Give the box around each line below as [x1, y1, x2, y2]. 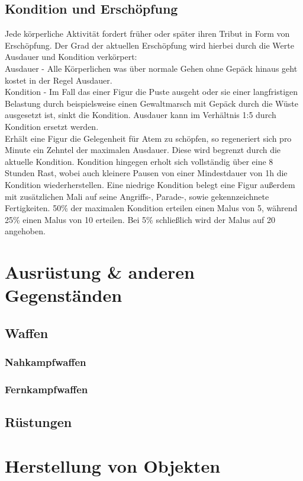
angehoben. [5, 225, 46, 237]
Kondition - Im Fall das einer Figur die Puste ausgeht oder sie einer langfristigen [5, 85, 298, 98]
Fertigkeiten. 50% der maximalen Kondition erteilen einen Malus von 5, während [5, 202, 298, 214]
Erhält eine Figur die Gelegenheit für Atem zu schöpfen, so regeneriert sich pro [5, 132, 292, 144]
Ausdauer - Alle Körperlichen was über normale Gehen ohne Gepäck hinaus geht [5, 62, 298, 74]
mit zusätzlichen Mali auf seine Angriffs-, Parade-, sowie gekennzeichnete [5, 190, 269, 202]
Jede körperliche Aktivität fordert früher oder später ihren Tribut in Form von [5, 27, 290, 40]
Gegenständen [5, 283, 123, 307]
